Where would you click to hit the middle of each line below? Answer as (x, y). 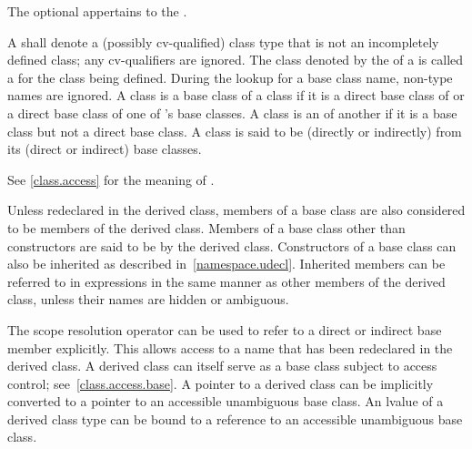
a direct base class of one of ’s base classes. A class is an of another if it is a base (232, 112)
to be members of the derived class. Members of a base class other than (206, 227)
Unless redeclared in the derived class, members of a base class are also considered (236, 210)
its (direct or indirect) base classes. (105, 149)
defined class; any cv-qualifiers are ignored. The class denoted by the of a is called (236, 60)
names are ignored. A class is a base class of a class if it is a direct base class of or (236, 95)
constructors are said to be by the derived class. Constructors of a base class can (232, 245)
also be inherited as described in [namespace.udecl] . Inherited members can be (226, 264)
